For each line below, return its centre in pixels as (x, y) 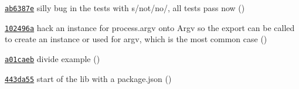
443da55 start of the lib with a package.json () (88, 78)
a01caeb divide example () (52, 58)
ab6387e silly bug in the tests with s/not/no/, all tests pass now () (125, 8)
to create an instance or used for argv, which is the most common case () (136, 39)
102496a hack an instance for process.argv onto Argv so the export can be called (150, 27)
